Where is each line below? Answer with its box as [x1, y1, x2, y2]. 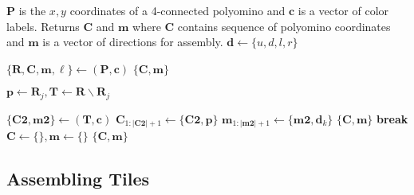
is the [18, 2, 46, 18]
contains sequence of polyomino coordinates [177, 18, 391, 34]
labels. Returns [6, 18, 80, 34]
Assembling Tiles [6, 166, 149, 191]
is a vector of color [298, 2, 389, 18]
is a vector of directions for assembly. [42, 33, 223, 50]
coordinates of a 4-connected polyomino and [69, 2, 286, 18]
